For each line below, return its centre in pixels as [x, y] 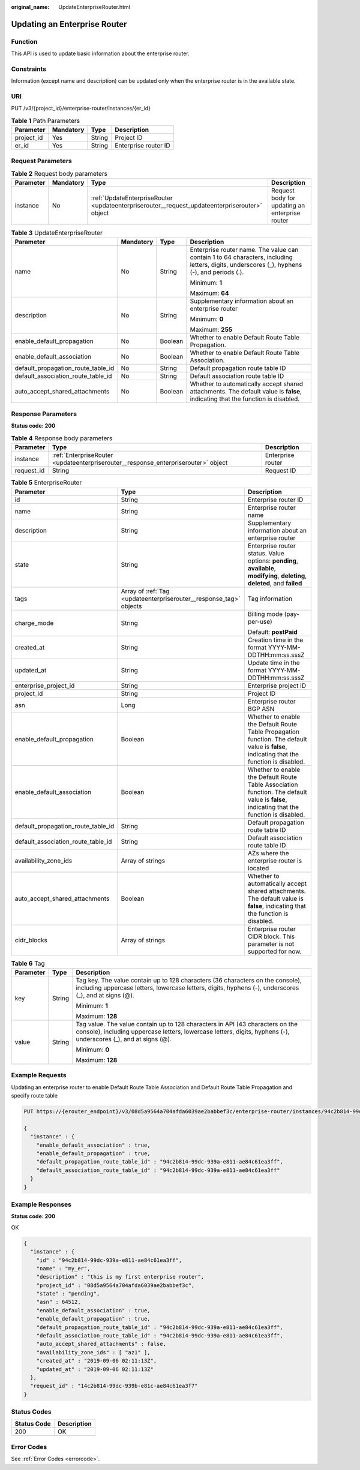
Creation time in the [276, 640]
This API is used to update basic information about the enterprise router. [100, 53]
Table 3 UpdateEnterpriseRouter [57, 233]
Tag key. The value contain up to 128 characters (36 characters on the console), [189, 980]
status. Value [266, 553]
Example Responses [41, 1204]
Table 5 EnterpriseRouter [46, 483]
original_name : [30, 7]
